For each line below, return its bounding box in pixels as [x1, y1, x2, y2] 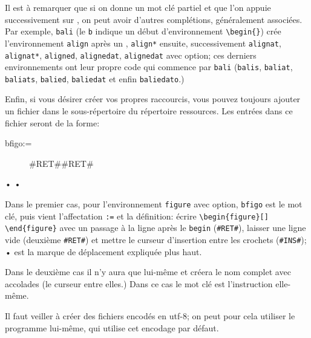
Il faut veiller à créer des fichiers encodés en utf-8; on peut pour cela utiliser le [5, 310, 295, 322]
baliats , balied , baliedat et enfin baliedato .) [5, 72, 185, 85]
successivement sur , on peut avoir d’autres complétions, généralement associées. [5, 13, 303, 25]
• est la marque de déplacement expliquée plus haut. [5, 245, 202, 258]
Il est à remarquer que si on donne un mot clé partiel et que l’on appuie [5, 1, 271, 13]
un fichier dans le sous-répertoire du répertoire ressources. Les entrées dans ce [5, 105, 293, 117]
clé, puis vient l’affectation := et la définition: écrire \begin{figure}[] [5, 209, 269, 222]
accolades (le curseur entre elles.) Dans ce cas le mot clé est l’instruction [5, 277, 273, 290]
